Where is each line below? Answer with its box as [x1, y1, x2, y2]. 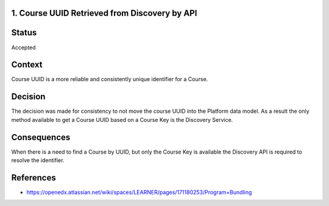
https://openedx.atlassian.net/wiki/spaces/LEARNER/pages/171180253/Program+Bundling [26, 188, 252, 196]
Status [11, 27, 37, 38]
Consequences [11, 132, 71, 143]
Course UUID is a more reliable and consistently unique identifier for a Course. [11, 76, 208, 83]
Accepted [11, 43, 36, 51]
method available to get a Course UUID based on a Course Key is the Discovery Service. [11, 116, 233, 123]
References [11, 172, 56, 183]
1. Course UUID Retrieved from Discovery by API [11, 8, 197, 18]
